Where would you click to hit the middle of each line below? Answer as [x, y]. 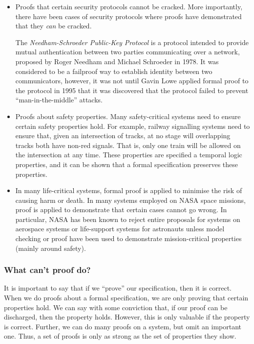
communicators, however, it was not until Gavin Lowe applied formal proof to [132, 81]
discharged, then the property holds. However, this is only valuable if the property [127, 317]
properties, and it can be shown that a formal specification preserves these [127, 164]
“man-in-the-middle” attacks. [59, 100]
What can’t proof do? [47, 270]
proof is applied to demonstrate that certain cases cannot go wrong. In [121, 209]
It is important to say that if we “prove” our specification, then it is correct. [118, 288]
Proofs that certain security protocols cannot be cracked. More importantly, [129, 6]
